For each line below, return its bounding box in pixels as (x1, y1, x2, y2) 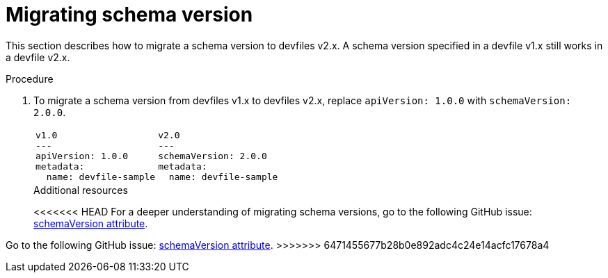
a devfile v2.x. (6, 51, 70, 63)
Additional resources (33, 183, 128, 196)
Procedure (6, 72, 54, 85)
